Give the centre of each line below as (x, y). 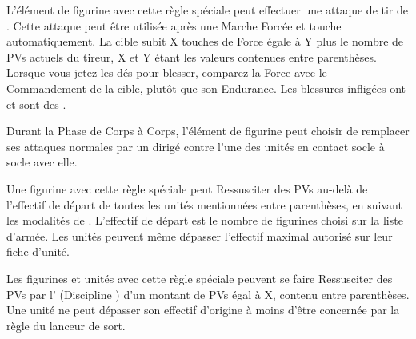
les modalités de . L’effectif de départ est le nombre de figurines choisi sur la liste (205, 220)
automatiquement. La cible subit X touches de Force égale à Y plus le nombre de (205, 41)
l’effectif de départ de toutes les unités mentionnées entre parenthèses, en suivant (204, 204)
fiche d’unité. (38, 251)
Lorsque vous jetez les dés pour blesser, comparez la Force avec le (167, 72)
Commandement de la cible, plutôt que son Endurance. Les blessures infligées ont (206, 88)
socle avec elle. (42, 162)
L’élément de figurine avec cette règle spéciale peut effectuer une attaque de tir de (208, 10)
